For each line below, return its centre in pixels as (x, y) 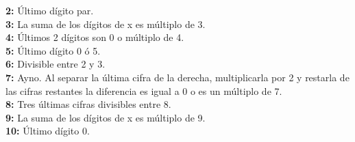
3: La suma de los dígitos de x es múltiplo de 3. (106, 24)
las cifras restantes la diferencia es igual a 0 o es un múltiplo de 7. (144, 90)
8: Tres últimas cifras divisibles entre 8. (88, 104)
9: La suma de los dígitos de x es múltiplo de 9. (106, 117)
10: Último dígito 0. (48, 131)
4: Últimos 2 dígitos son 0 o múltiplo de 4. (95, 37)
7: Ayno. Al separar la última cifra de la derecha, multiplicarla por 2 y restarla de (177, 77)
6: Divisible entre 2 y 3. (56, 64)
